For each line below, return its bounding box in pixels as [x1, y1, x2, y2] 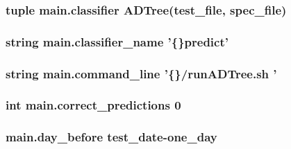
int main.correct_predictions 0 [6, 96, 181, 114]
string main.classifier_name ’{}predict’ [6, 33, 228, 50]
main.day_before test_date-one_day [6, 128, 217, 146]
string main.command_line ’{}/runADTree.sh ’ [6, 64, 277, 82]
